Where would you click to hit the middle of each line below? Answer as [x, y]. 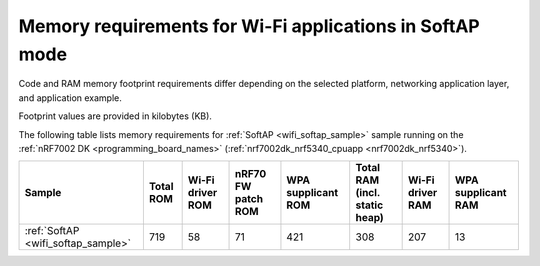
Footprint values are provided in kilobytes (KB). [115, 116]
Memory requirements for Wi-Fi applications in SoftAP [249, 26]
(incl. [367, 193]
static [369, 205]
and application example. [70, 97]
